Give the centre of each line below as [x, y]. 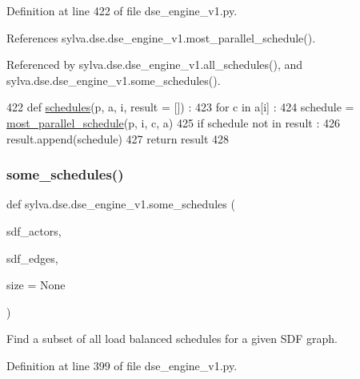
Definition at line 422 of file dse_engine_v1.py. [122, 10]
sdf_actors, [34, 230]
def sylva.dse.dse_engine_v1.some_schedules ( [121, 204]
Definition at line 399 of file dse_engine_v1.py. [122, 365]
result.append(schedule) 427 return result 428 [118, 138]
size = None [36, 285]
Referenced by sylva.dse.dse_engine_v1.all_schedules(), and [155, 65]
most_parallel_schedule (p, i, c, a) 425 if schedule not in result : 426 [173, 122]
